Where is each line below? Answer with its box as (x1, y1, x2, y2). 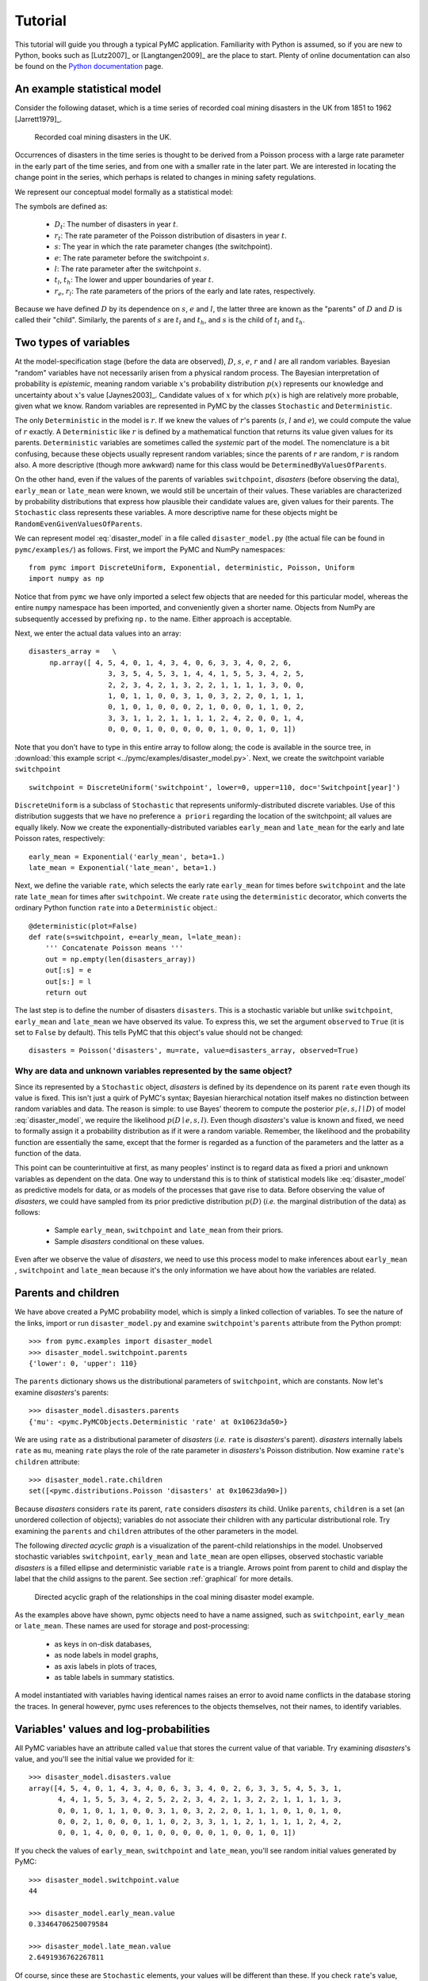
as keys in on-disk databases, (54, 1639, 152, 1648)
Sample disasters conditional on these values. (54, 1236, 205, 1246)
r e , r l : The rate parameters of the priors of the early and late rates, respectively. (54, 286, 316, 297)
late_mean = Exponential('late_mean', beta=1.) (29, 864, 217, 872)
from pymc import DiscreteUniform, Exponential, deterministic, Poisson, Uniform (29, 563, 355, 572)
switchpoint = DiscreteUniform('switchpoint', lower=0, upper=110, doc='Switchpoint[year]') (29, 783, 401, 792)
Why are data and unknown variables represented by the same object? (14, 1066, 292, 1077)
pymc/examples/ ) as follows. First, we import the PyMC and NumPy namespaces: (14, 544, 285, 554)
